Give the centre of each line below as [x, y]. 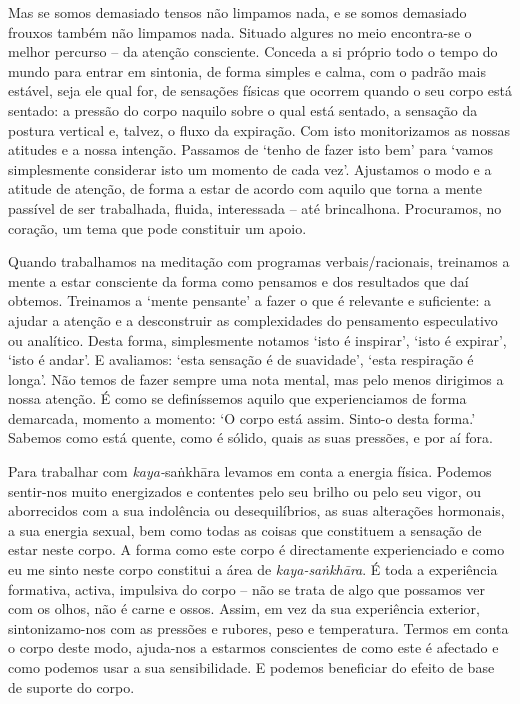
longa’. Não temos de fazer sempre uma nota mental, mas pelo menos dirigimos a [256, 378]
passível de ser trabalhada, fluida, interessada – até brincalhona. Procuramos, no [255, 207]
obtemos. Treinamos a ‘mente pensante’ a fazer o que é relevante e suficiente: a [249, 300]
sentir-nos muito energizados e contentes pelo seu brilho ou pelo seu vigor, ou [245, 490]
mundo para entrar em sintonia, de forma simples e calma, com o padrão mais [247, 70]
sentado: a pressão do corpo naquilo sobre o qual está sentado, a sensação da [243, 109]
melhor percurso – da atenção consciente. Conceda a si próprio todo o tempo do [253, 51]
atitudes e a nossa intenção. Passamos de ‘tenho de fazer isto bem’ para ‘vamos [250, 149]
